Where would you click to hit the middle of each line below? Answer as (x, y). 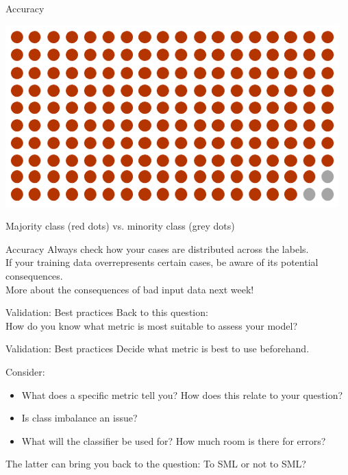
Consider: (25, 371)
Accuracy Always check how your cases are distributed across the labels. (157, 248)
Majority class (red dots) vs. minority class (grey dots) (120, 226)
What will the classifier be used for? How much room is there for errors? (174, 440)
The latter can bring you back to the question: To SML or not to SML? (156, 464)
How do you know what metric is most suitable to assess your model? (151, 325)
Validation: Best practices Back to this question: (107, 312)
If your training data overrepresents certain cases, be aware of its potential (162, 262)
